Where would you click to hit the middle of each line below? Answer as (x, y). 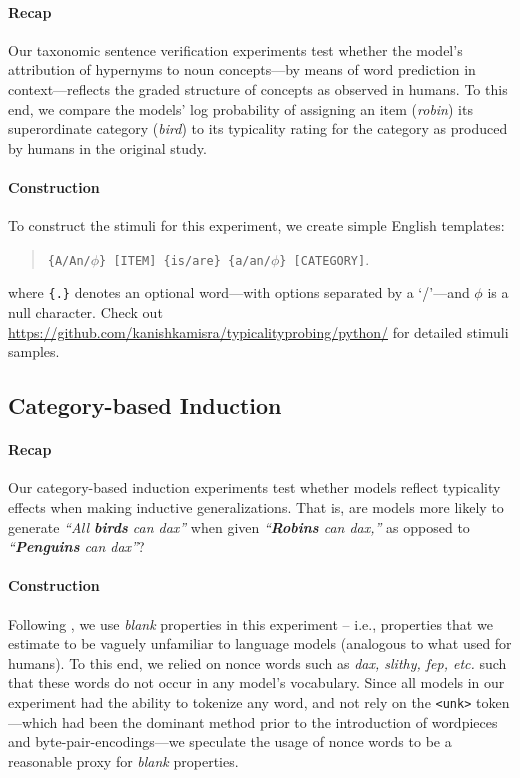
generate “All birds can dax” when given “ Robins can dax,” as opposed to (239, 526)
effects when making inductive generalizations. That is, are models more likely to (256, 507)
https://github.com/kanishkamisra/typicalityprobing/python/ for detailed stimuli (258, 331)
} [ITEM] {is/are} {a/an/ (185, 260)
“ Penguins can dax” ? (76, 546)
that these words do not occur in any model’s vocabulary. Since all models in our (256, 682)
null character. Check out (85, 312)
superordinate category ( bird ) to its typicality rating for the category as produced (258, 128)
